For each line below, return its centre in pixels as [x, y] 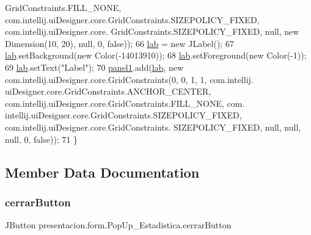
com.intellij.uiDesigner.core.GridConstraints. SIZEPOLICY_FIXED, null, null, [153, 127]
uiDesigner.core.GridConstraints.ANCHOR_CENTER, [108, 91]
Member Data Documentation [102, 172]
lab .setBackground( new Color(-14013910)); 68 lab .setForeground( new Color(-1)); [156, 55]
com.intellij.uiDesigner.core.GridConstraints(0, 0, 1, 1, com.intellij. [129, 79]
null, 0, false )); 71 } [42, 139]
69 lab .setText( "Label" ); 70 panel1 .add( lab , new [94, 67]
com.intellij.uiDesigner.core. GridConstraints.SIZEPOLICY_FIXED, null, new [152, 31]
